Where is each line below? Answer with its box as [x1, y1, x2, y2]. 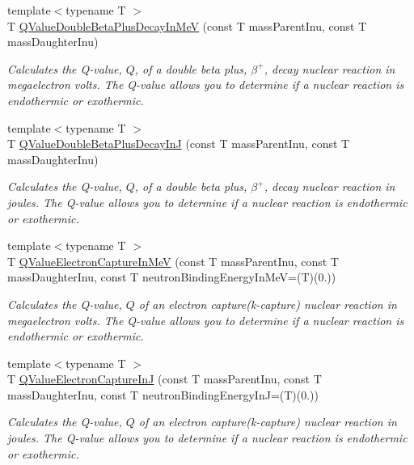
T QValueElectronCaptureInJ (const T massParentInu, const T [7, 370, 322, 387]
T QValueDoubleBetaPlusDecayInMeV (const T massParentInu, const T [7, 17, 367, 34]
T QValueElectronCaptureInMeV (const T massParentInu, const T [7, 252, 339, 269]
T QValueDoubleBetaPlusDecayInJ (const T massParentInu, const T [7, 135, 350, 152]
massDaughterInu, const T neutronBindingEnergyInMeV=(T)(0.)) [7, 268, 336, 285]
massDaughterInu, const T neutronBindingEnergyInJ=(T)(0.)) [7, 386, 319, 403]
